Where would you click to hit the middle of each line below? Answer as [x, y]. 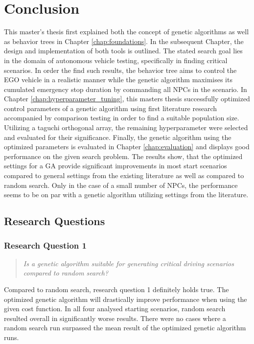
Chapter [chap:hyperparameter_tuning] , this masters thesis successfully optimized [127, 99]
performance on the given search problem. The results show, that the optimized [123, 156]
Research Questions [55, 221]
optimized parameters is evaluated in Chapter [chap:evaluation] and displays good [127, 147]
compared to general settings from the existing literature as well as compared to [124, 175]
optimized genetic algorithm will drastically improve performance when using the [126, 299]
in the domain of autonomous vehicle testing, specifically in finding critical [116, 60]
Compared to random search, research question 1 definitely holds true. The [116, 289]
